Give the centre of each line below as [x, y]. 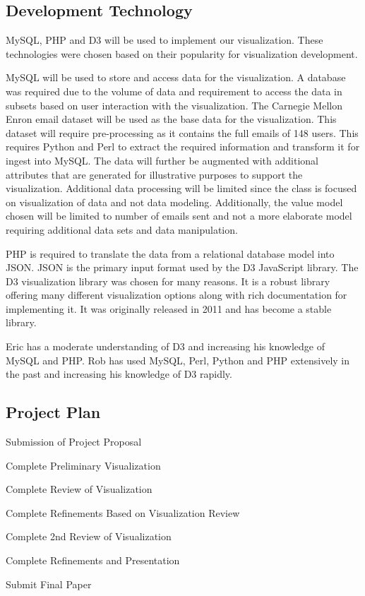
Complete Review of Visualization [79, 489]
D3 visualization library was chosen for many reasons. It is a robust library [168, 281]
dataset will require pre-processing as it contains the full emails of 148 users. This [182, 132]
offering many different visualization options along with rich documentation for [176, 295]
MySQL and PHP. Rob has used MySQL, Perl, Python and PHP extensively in [178, 360]
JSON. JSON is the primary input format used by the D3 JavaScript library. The [182, 267]
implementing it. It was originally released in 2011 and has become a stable [169, 308]
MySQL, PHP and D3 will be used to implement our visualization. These [164, 40]
